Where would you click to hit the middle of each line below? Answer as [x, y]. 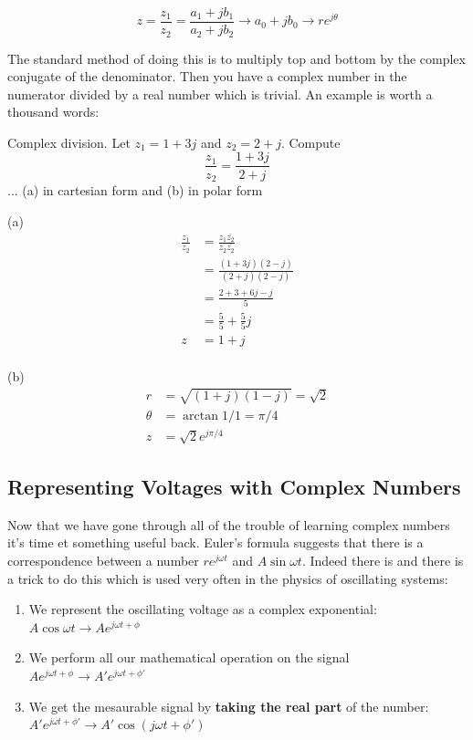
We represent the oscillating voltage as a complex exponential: [203, 609]
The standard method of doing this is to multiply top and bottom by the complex [236, 58]
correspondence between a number [103, 561]
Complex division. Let [69, 142]
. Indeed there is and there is [383, 561]
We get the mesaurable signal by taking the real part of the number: [229, 706]
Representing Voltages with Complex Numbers [234, 487]
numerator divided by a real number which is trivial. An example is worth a [220, 94]
